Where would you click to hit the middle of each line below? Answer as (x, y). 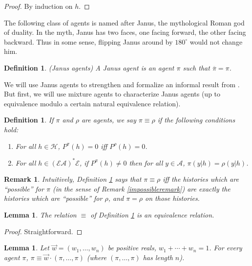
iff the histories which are (201, 179)
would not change (216, 41)
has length (158, 257)
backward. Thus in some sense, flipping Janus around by (88, 41)
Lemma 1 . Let (27, 248)
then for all (146, 162)
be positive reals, (132, 248)
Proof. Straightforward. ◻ (43, 231)
